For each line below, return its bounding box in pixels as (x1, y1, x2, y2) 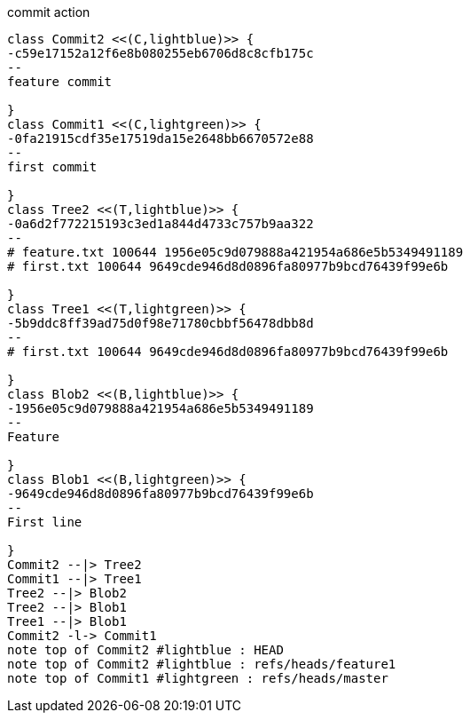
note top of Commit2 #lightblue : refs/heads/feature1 (7, 657, 396, 671)
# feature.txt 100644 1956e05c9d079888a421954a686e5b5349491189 (7, 245, 464, 259)
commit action (7, 4, 90, 20)
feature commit (7, 75, 113, 89)
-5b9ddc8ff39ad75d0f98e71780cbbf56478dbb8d (7, 316, 314, 330)
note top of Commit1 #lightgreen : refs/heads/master (7, 671, 388, 685)
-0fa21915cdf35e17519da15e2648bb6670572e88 (7, 131, 314, 146)
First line (7, 515, 82, 529)
